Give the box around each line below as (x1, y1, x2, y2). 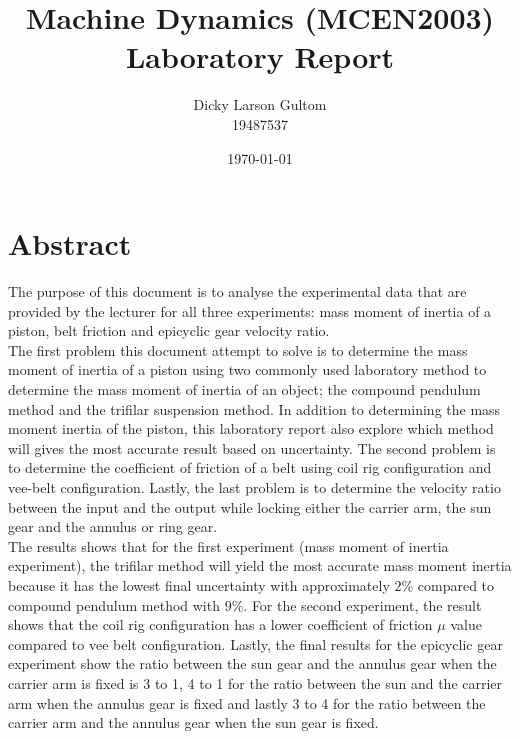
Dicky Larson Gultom (193, 94, 327, 115)
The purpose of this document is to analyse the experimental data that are (8, 281, 467, 302)
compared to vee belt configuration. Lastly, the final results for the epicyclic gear (8, 633, 503, 654)
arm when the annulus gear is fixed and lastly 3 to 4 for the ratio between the (8, 692, 486, 713)
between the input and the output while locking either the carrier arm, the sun (8, 496, 492, 517)
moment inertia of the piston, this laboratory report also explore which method (8, 418, 494, 439)
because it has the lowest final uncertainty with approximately (8, 574, 390, 595)
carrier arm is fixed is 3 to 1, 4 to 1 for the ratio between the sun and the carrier (8, 672, 503, 693)
